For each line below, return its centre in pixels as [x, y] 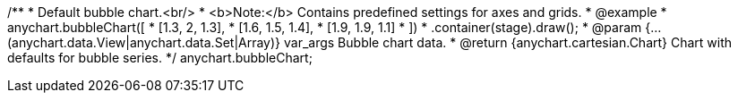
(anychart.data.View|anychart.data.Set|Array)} [144, 42]
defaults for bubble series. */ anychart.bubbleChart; [160, 58]
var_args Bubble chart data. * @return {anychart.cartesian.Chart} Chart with [508, 42]
